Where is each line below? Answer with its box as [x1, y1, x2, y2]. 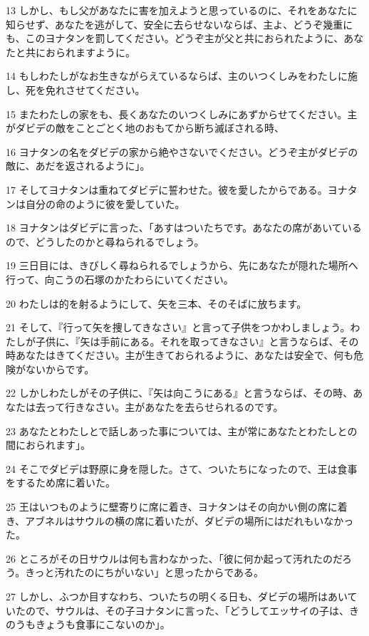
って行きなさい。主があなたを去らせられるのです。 [45, 400, 284, 415]
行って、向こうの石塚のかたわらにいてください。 [6, 271, 234, 286]
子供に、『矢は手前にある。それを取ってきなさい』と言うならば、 [35, 333, 339, 348]
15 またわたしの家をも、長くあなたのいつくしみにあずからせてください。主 [6, 106, 358, 121]
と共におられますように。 [15, 44, 135, 59]
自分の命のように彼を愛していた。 [25, 196, 185, 211]
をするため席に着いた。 [6, 475, 115, 490]
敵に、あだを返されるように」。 [6, 158, 150, 173]
